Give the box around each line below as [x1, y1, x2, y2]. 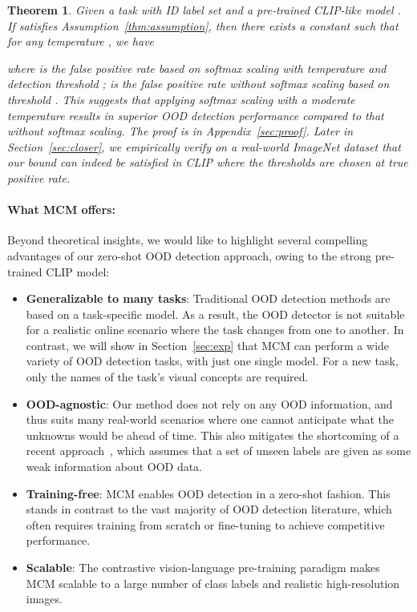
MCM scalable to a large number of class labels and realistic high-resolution [26, 574, 400, 591]
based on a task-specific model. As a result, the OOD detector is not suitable [26, 305, 405, 322]
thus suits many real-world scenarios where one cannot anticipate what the [26, 411, 395, 428]
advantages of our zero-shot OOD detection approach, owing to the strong [7, 247, 372, 264]
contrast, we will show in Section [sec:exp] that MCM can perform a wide [26, 336, 390, 353]
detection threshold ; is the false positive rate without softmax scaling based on [7, 75, 390, 92]
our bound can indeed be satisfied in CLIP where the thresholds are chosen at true [7, 154, 408, 171]
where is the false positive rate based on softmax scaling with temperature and [7, 59, 387, 76]
